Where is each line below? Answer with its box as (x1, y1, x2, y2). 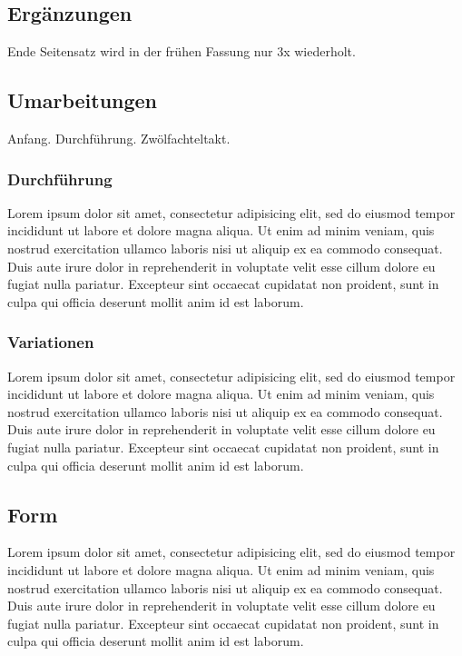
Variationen (7, 331, 94, 353)
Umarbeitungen (7, 86, 158, 114)
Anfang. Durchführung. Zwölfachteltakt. (7, 129, 231, 147)
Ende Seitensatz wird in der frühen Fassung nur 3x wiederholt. (7, 42, 356, 61)
